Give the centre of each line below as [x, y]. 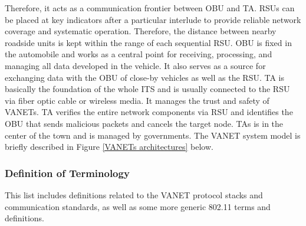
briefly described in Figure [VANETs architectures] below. [109, 147]
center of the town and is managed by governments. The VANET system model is [153, 135]
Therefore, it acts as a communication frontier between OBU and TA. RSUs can [150, 8]
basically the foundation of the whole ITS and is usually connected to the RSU [147, 89]
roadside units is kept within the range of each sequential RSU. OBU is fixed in [148, 42]
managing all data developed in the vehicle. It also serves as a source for [135, 65]
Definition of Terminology [67, 173]
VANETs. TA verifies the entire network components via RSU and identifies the [149, 112]
